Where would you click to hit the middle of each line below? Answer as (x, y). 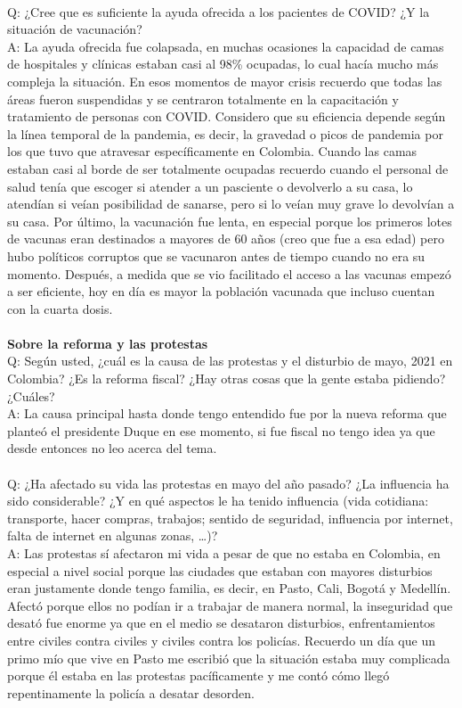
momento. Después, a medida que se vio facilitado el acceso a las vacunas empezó (229, 273)
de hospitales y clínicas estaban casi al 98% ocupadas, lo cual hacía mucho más (223, 64)
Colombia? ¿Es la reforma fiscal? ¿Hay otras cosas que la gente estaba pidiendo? (227, 379)
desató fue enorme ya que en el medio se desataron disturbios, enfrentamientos (221, 623)
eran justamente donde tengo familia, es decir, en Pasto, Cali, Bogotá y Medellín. (229, 588)
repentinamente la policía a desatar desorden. (131, 692)
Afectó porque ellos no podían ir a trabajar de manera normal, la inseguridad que (230, 605)
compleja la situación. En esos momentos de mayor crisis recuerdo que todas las (225, 81)
